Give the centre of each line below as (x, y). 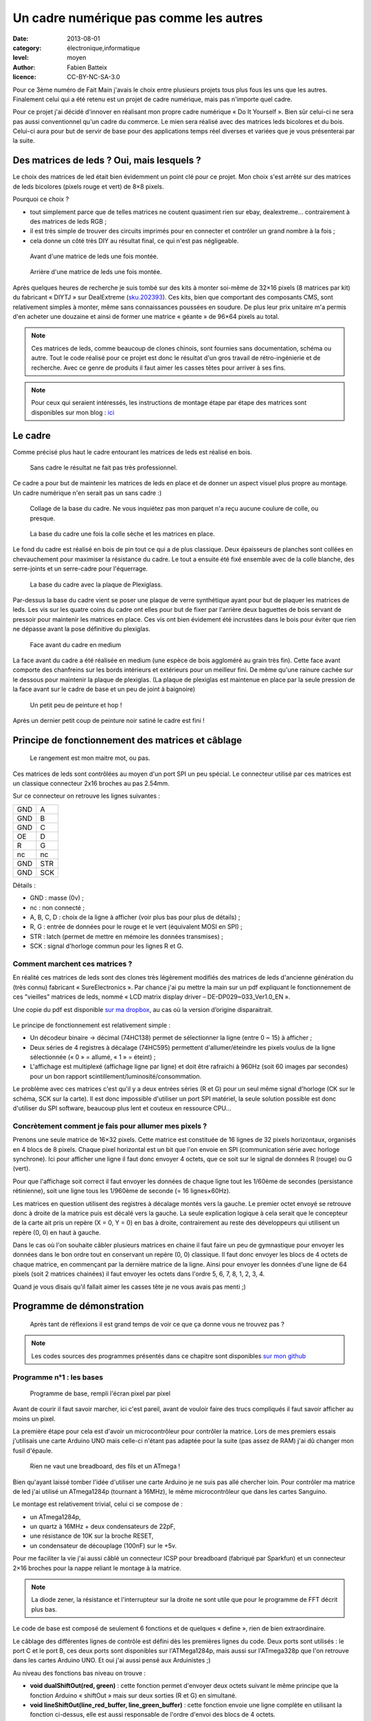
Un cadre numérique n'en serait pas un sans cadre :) (87, 493)
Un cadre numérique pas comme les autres (138, 18)
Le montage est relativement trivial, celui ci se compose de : (98, 1504)
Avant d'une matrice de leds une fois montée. (94, 256)
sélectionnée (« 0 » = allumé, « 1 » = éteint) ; (93, 1057)
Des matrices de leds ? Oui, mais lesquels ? (107, 161)
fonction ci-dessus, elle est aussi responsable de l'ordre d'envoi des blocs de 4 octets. (153, 1715)
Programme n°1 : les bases (58, 1377)
